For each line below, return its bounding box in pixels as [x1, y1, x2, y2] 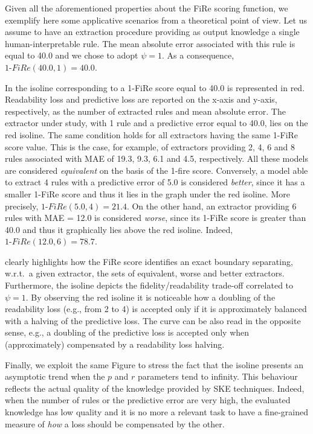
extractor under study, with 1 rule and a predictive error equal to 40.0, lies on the [5, 116, 308, 129]
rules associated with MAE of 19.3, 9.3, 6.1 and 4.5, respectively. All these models [5, 152, 308, 165]
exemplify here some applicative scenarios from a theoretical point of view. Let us [5, 13, 307, 26]
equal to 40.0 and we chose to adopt [5, 49, 138, 62]
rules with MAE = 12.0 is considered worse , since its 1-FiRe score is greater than [5, 211, 306, 224]
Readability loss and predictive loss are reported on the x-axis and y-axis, [5, 93, 277, 106]
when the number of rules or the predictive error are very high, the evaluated [5, 394, 291, 406]
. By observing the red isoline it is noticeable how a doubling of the [25, 290, 276, 303]
